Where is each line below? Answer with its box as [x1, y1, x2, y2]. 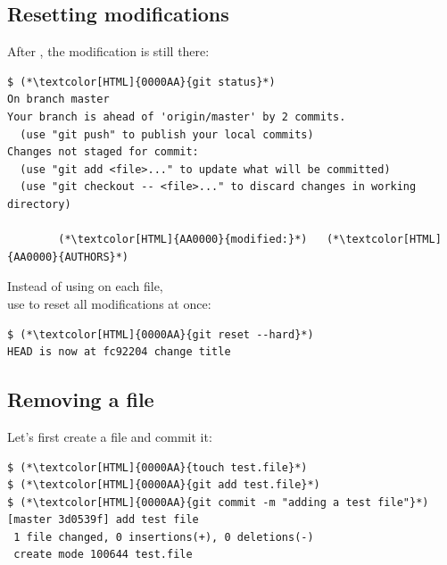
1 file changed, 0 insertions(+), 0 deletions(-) [13, 530, 314, 544]
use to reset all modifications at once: [7, 294, 211, 312]
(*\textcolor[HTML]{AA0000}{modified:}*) [58, 233, 308, 246]
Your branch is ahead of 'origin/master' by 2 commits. [7, 110, 346, 123]
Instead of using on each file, [7, 277, 163, 295]
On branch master [7, 93, 110, 106]
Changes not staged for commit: [7, 145, 199, 159]
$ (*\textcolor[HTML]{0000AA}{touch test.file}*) [7, 461, 308, 474]
